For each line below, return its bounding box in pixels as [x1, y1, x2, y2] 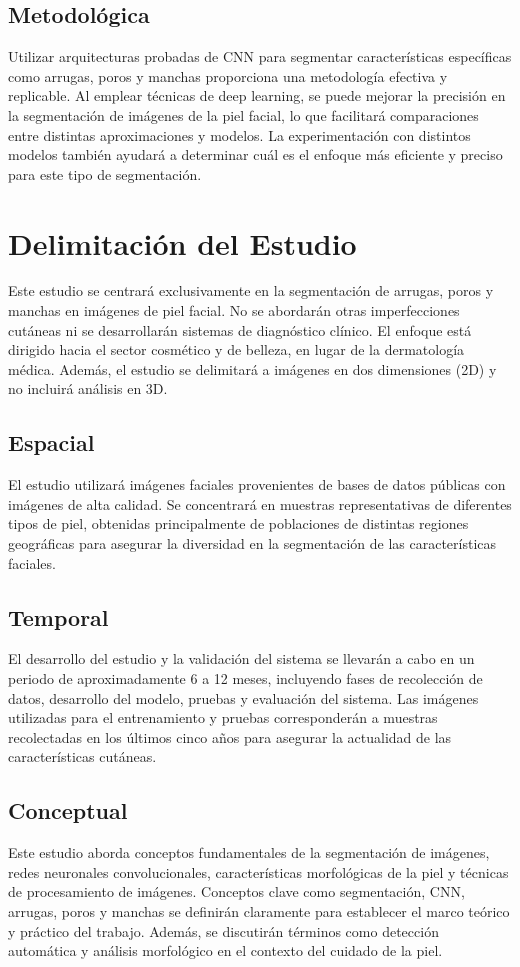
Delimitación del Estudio [8, 222, 357, 263]
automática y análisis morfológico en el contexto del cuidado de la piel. [8, 940, 443, 961]
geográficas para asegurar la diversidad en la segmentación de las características [8, 533, 497, 554]
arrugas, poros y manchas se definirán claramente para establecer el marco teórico [8, 900, 510, 921]
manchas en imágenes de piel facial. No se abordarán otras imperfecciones [8, 300, 460, 321]
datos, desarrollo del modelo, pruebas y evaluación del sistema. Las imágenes [8, 687, 479, 708]
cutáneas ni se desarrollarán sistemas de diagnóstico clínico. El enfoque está [8, 319, 472, 340]
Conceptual [8, 795, 128, 826]
